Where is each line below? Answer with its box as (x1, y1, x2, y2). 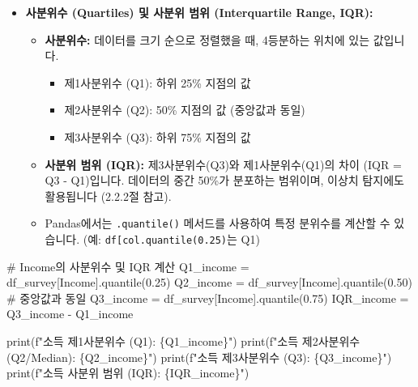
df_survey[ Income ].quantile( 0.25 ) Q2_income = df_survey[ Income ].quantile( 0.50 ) (6, 274, 412, 291)
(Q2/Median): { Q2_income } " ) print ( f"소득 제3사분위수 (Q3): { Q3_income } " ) (6, 348, 392, 365)
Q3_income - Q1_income (6, 305, 134, 322)
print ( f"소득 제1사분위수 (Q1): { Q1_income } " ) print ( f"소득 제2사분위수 (6, 333, 360, 350)
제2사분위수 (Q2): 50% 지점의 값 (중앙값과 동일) (64, 101, 305, 118)
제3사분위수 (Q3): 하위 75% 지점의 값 (64, 128, 251, 145)
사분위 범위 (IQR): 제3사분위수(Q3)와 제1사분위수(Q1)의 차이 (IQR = (45, 155, 402, 172)
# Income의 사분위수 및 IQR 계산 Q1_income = (6, 257, 250, 274)
